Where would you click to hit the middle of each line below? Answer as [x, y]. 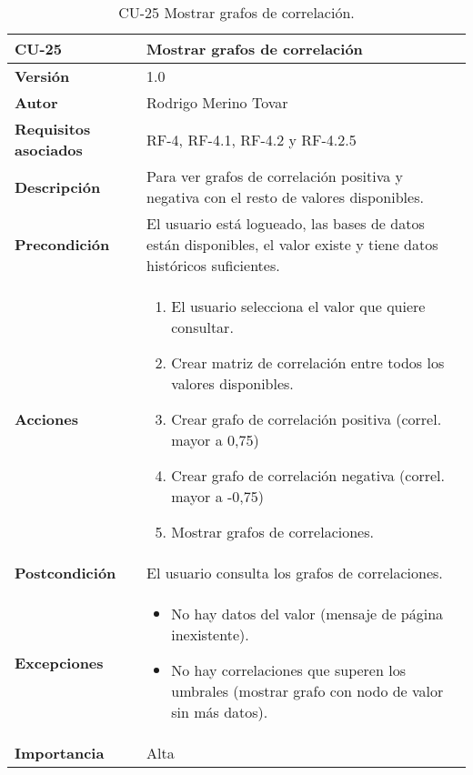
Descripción [58, 186]
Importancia [60, 753]
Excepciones [59, 663]
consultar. [202, 327]
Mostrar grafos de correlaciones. [272, 532]
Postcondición [65, 573]
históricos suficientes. [213, 265]
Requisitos [53, 129]
